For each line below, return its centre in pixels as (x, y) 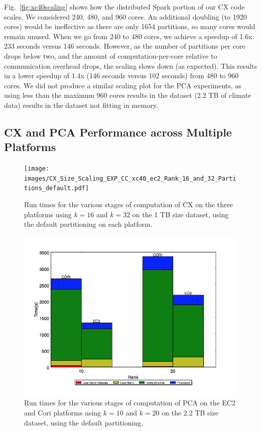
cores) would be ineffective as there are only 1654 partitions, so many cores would (130, 26)
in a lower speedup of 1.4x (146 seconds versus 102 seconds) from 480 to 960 (121, 76)
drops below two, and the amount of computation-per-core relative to (111, 55)
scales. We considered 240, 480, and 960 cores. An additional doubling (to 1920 (125, 16)
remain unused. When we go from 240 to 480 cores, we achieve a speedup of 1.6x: (129, 36)
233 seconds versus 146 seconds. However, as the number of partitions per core (125, 46)
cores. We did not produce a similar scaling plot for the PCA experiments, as (123, 85)
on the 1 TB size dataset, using (180, 214)
